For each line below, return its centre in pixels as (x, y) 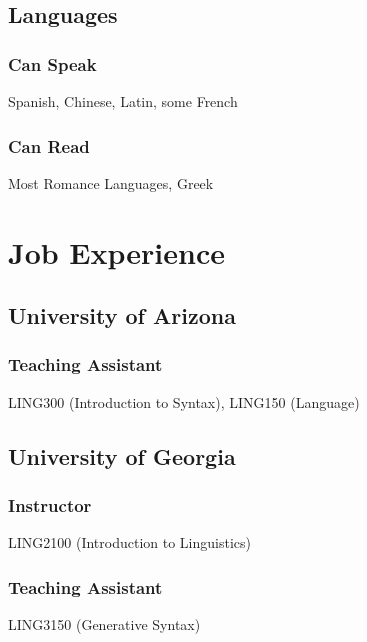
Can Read (49, 145)
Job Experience (116, 251)
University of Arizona (122, 315)
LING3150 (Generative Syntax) (104, 624)
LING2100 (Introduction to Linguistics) (129, 542)
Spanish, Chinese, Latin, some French (123, 101)
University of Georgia (122, 455)
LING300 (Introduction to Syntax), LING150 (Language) (184, 401)
